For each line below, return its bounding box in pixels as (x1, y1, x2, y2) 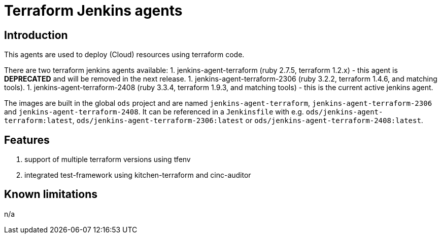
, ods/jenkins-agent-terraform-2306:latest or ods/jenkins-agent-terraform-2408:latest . (72, 116, 423, 125)
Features (4, 133, 50, 146)
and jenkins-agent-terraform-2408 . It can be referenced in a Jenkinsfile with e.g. (4, 107, 304, 116)
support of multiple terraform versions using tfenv (24, 155, 191, 164)
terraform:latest (4, 116, 73, 125)
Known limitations (4, 188, 97, 201)
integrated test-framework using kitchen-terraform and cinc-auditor (24, 171, 251, 180)
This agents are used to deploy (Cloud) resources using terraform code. (4, 50, 245, 59)
